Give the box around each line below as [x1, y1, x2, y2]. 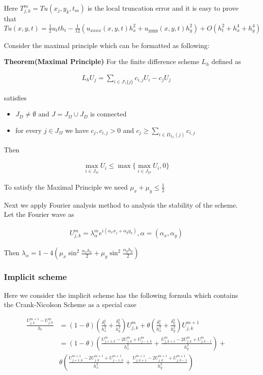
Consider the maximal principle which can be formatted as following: [4, 40, 210, 50]
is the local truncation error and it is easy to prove [88, 3, 239, 13]
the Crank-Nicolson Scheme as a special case [4, 299, 137, 310]
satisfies [4, 92, 27, 102]
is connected [90, 109, 127, 119]
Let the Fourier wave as [4, 209, 74, 219]
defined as [211, 56, 241, 66]
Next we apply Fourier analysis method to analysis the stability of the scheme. [4, 199, 238, 210]
